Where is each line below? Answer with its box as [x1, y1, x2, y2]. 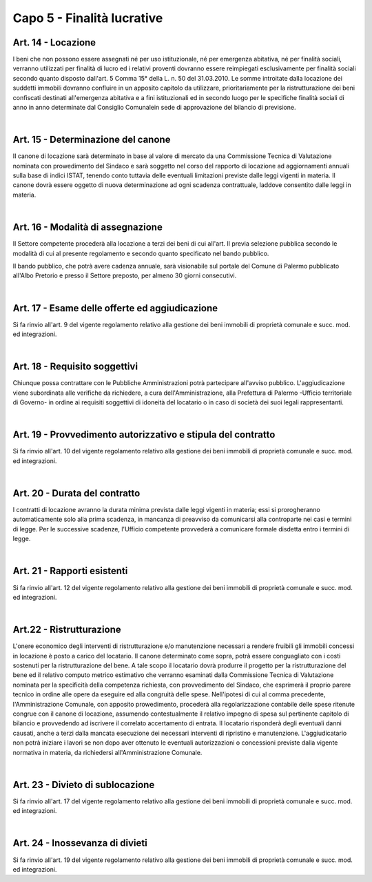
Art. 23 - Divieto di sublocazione [12, 778, 155, 790]
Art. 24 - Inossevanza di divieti [12, 837, 147, 849]
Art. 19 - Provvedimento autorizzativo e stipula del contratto [12, 429, 276, 441]
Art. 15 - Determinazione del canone [12, 134, 171, 146]
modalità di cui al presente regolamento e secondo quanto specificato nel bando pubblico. [12, 249, 269, 257]
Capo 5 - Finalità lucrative [12, 10, 163, 26]
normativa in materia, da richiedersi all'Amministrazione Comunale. [12, 748, 203, 756]
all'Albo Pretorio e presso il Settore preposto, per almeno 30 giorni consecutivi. [12, 271, 237, 280]
